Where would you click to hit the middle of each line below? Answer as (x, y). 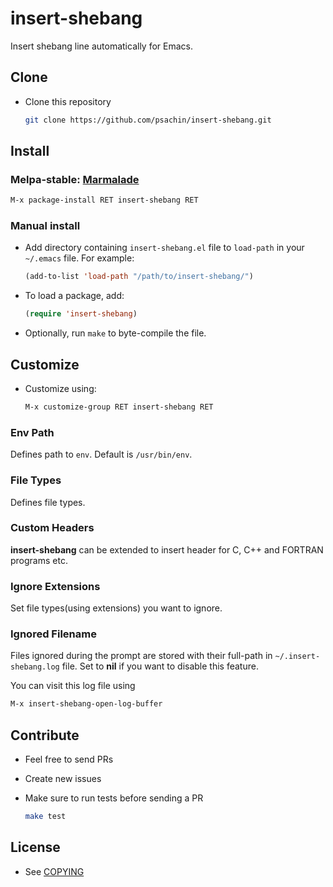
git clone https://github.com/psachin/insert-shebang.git (148, 120)
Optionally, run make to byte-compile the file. (115, 333)
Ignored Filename (53, 634)
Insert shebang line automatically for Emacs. (101, 46)
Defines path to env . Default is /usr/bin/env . (101, 454)
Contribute (45, 735)
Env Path (32, 432)
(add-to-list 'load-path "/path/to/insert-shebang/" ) (139, 277)
